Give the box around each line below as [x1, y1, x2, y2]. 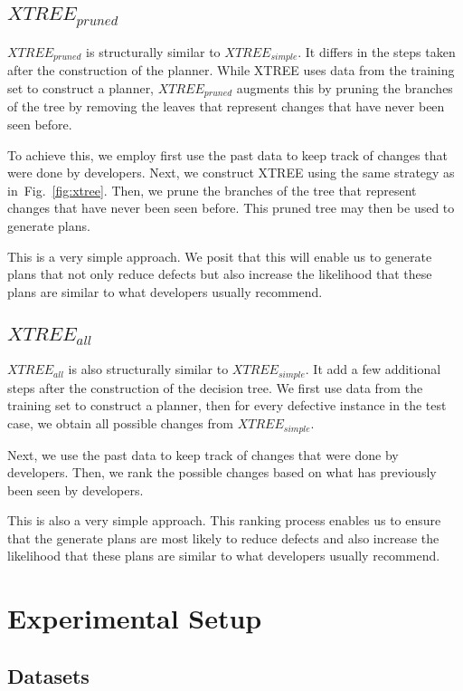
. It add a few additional [305, 360, 441, 379]
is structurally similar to [86, 42, 221, 61]
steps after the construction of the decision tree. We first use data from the [7, 378, 423, 397]
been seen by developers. [7, 480, 144, 499]
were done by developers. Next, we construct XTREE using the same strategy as [7, 163, 455, 182]
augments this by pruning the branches [236, 79, 453, 98]
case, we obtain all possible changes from [7, 414, 233, 433]
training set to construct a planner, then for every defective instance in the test [7, 396, 447, 415]
